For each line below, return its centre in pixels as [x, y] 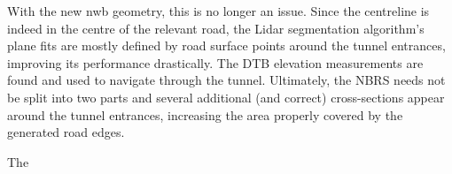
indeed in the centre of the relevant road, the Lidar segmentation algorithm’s [216, 28]
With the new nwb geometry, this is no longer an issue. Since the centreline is [218, 11]
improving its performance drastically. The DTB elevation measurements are [215, 62]
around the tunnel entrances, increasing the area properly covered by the [205, 114]
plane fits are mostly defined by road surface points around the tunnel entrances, [226, 45]
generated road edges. [66, 132]
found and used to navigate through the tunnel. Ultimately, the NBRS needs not [226, 80]
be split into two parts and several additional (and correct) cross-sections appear [226, 97]
